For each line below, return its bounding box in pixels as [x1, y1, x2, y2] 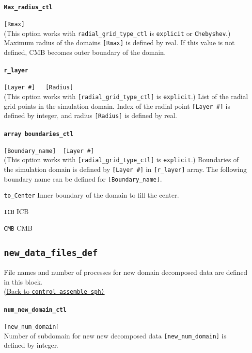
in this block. [4, 276, 43, 286]
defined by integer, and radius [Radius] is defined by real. [4, 110, 177, 120]
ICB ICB [4, 206, 29, 217]
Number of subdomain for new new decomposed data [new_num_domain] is [4, 330, 227, 340]
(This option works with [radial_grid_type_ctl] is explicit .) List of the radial [4, 91, 248, 101]
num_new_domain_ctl [4, 306, 66, 313]
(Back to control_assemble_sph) [4, 286, 105, 296]
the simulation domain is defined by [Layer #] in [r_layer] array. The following [4, 164, 247, 174]
